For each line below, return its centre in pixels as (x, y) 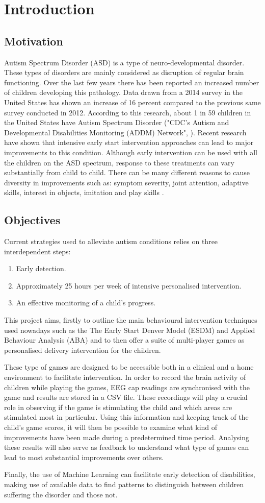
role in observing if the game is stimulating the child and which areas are (118, 407)
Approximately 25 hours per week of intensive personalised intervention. (129, 285)
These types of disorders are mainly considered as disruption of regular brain (124, 72)
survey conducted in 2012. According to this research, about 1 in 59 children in (128, 112)
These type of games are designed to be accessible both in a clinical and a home (129, 367)
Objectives (32, 220)
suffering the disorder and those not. (61, 494)
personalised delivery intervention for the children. (83, 350)
